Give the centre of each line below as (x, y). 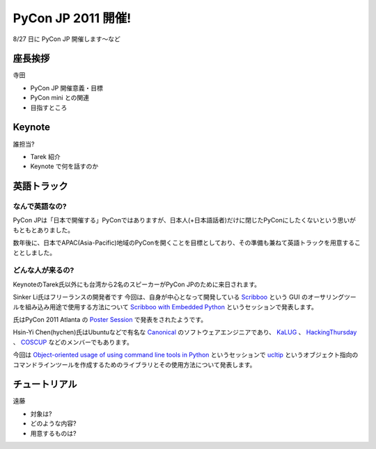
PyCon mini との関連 (60, 98)
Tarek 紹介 (45, 156)
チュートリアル (45, 385)
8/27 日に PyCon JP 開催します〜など (67, 39)
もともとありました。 (44, 230)
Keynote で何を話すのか (64, 166)
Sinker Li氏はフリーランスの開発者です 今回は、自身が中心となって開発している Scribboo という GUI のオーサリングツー (185, 297)
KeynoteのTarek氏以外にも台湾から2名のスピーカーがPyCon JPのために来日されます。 (137, 284)
